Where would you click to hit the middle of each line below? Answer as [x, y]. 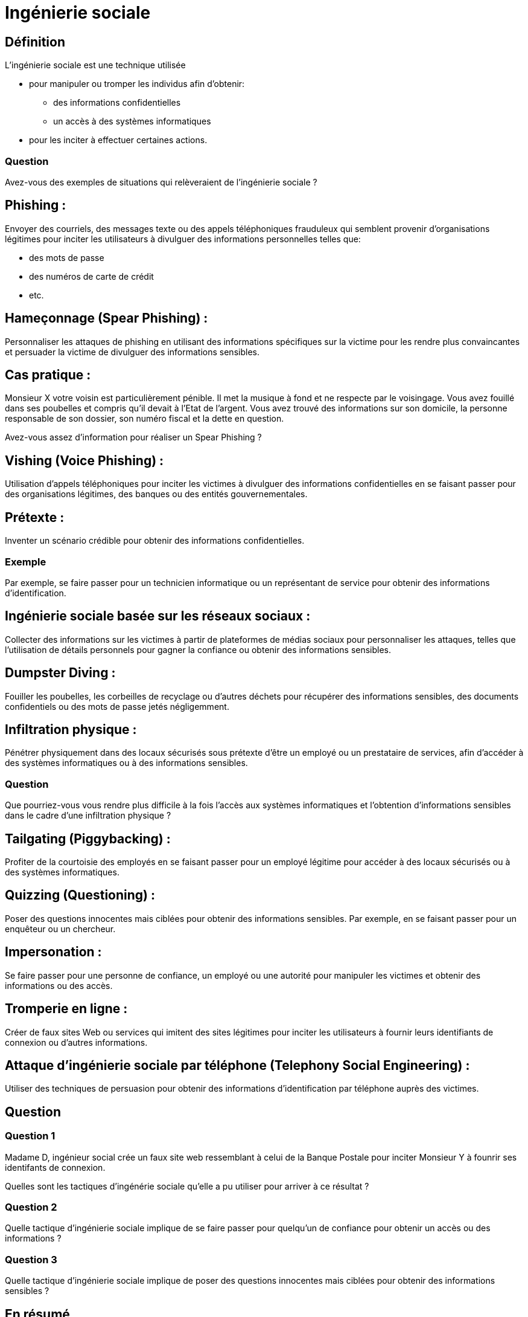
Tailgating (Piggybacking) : [88, 839]
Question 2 [31, 1207]
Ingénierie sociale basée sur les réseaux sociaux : [158, 616]
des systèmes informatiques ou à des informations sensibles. [126, 763]
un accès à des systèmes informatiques [132, 121]
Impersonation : [53, 952]
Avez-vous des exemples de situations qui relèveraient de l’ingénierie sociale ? [161, 182]
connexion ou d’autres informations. [76, 1042]
